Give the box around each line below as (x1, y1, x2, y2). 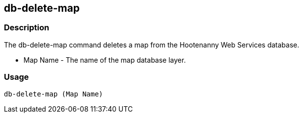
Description (4, 23, 49, 33)
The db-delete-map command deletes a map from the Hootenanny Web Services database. (4, 40, 300, 49)
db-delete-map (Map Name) (4, 90, 103, 98)
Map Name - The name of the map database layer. (23, 55, 186, 64)
